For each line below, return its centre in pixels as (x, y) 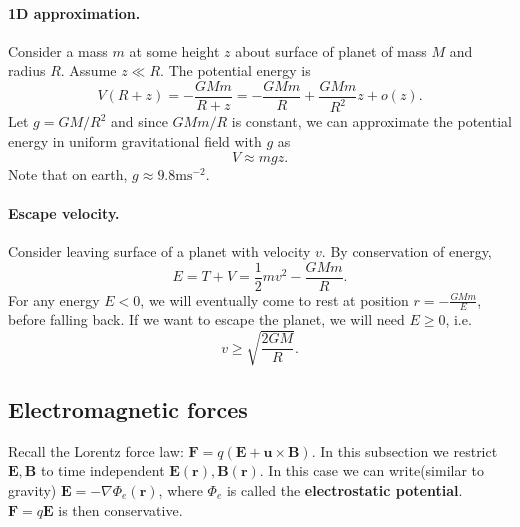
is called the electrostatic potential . (344, 489)
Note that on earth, (68, 173)
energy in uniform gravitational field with (135, 140)
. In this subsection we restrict (404, 450)
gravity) (32, 489)
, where (180, 489)
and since (139, 121)
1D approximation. (74, 12)
